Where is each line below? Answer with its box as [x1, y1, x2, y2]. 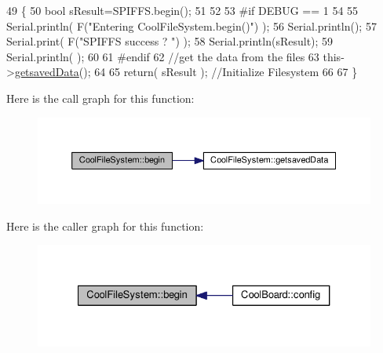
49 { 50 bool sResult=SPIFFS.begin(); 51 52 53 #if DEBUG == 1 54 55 [6, 2, 359, 18]
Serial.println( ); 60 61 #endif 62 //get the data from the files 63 [6, 48, 319, 64]
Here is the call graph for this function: [6, 89, 195, 106]
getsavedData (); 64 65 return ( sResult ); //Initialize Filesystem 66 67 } [14, 64, 358, 80]
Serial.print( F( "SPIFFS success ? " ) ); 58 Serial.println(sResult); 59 [6, 33, 334, 49]
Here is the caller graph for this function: [6, 217, 204, 234]
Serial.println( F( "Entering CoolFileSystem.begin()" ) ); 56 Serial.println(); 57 [6, 17, 377, 34]
